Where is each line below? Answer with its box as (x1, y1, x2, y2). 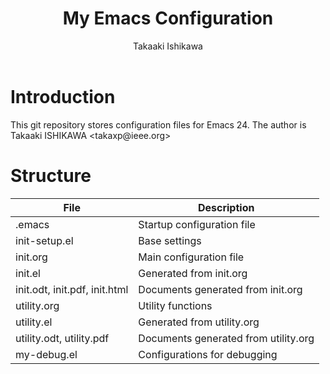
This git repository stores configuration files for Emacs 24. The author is (10, 118, 307, 131)
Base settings (138, 233, 202, 247)
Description (197, 200, 255, 214)
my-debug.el (15, 347, 78, 361)
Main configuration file (138, 250, 245, 264)
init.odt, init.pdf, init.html (15, 282, 129, 296)
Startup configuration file (138, 217, 256, 231)
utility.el (15, 315, 53, 329)
